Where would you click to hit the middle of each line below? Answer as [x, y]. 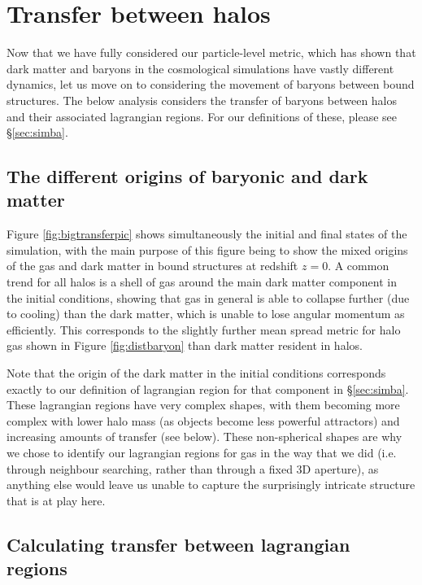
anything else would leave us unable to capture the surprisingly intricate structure [211, 485]
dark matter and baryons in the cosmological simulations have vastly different [200, 68]
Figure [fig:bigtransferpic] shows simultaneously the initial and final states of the [207, 234]
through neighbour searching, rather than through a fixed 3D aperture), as [193, 468]
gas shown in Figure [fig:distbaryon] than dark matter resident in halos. [185, 345]
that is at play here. [56, 500]
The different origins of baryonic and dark [187, 176]
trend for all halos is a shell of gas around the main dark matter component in [202, 282]
